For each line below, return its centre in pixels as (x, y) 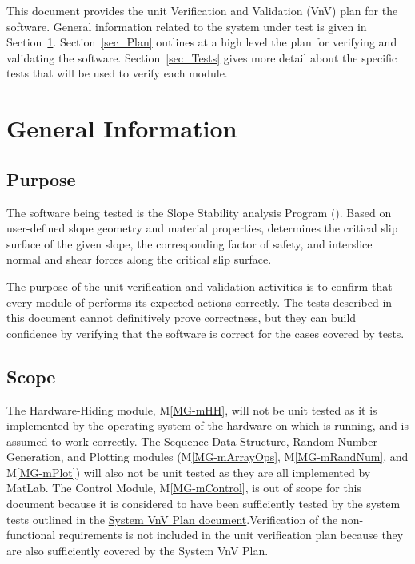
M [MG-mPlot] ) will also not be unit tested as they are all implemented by (189, 472)
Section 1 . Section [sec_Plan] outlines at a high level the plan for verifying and (202, 42)
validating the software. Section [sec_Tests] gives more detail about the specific (202, 57)
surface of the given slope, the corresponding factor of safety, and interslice (190, 243)
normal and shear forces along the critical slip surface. (139, 259)
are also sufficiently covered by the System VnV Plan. (138, 550)
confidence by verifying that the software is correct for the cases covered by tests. (206, 333)
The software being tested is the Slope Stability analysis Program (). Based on (199, 212)
